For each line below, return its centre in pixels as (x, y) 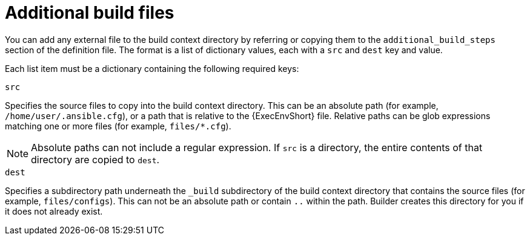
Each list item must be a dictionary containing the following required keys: (152, 68)
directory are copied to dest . (95, 159)
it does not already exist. (54, 211)
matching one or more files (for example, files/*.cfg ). (118, 126)
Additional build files (90, 13)
